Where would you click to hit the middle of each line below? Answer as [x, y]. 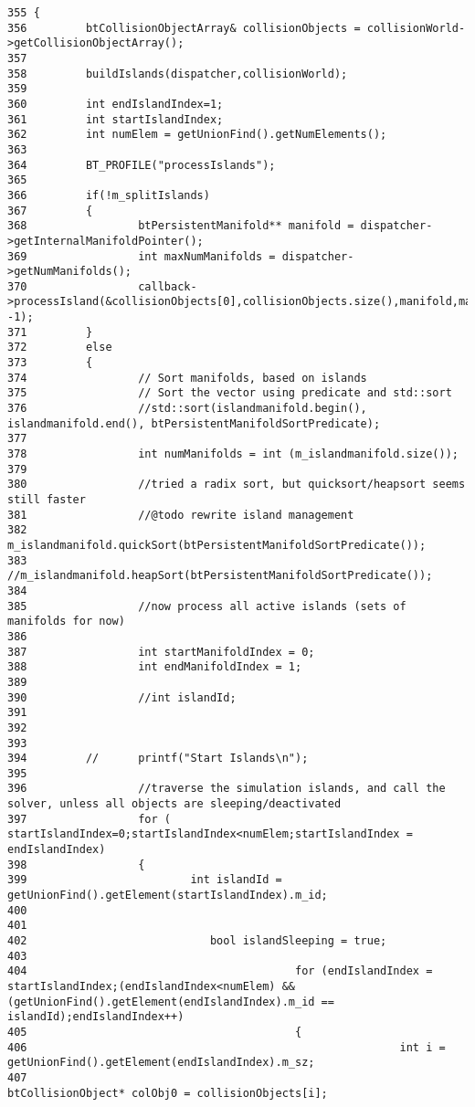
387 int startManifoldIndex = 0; [161, 652]
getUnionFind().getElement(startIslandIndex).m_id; [168, 896]
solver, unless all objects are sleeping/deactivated [174, 804]
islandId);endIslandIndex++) [96, 1017]
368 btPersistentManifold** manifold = [181, 226]
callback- [168, 286]
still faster [47, 500]
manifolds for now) [66, 622]
